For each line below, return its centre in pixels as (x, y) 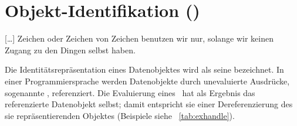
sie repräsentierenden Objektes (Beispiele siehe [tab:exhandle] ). (120, 115)
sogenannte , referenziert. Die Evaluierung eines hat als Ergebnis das (130, 92)
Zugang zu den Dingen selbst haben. (70, 50)
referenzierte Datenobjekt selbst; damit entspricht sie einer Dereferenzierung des (149, 104)
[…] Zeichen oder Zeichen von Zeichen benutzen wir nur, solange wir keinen (139, 38)
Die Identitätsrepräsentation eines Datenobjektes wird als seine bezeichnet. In (144, 69)
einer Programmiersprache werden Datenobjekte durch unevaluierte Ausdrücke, (147, 81)
